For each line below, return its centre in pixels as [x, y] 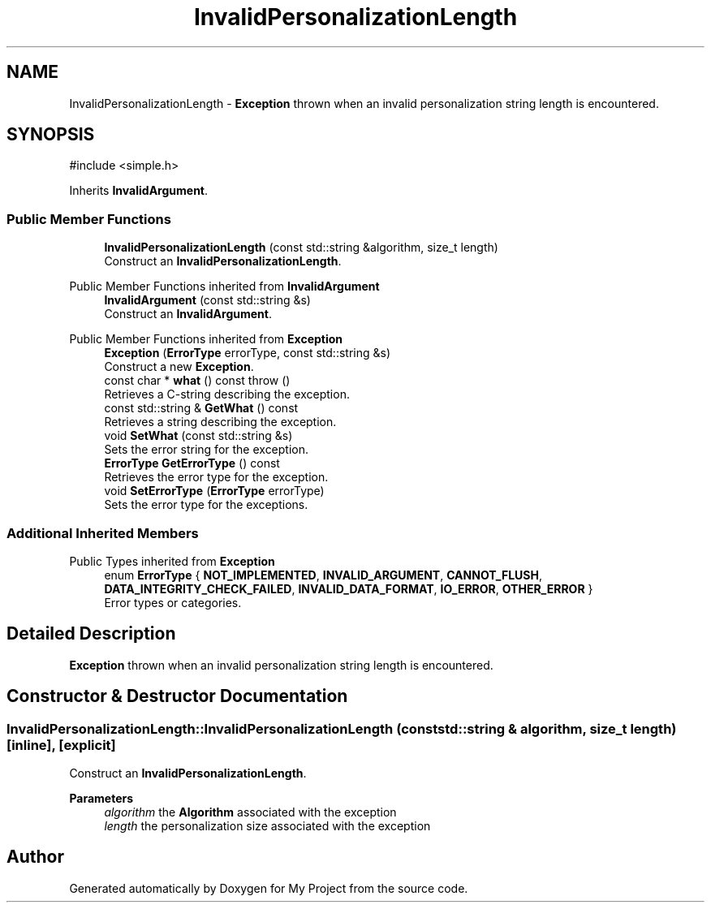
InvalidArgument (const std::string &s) [207, 300]
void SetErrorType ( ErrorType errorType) [214, 491]
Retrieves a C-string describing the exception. [227, 394]
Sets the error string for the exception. [207, 450]
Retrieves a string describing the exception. [220, 422]
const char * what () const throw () [197, 381]
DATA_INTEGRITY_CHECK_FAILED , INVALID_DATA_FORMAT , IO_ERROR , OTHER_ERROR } [349, 588]
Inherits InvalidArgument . [139, 191]
